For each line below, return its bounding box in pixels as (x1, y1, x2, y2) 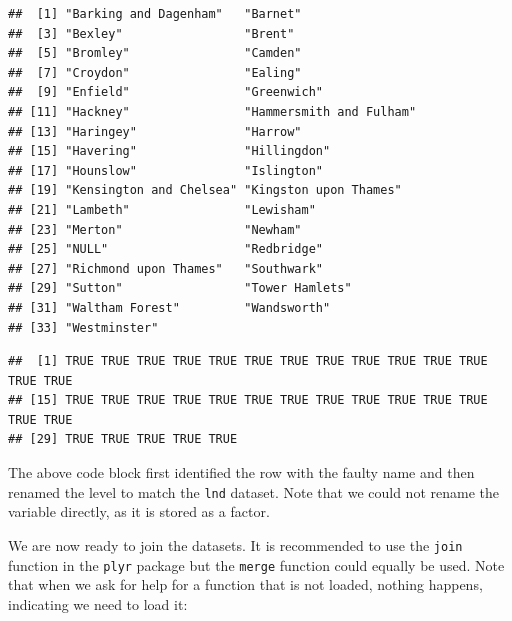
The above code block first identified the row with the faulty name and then (8, 462, 475, 483)
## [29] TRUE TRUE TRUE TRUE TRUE (8, 432, 238, 447)
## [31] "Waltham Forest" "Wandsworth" (8, 300, 331, 315)
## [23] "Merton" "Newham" (8, 222, 302, 237)
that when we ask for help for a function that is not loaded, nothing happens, (8, 574, 483, 595)
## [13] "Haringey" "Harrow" (8, 124, 302, 139)
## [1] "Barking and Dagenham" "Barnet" (8, 7, 302, 21)
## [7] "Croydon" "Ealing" (8, 65, 302, 80)
